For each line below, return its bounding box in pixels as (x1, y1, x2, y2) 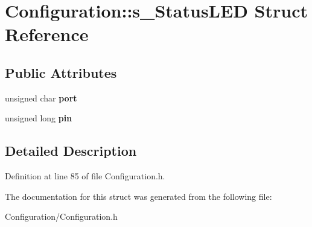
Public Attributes (5, 63, 117, 82)
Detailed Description (5, 141, 137, 160)
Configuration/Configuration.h (5, 210, 118, 223)
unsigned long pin (5, 112, 72, 124)
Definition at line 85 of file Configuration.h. (5, 170, 165, 182)
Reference (5, 22, 89, 46)
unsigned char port (5, 91, 77, 104)
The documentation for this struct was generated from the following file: (5, 190, 272, 202)
